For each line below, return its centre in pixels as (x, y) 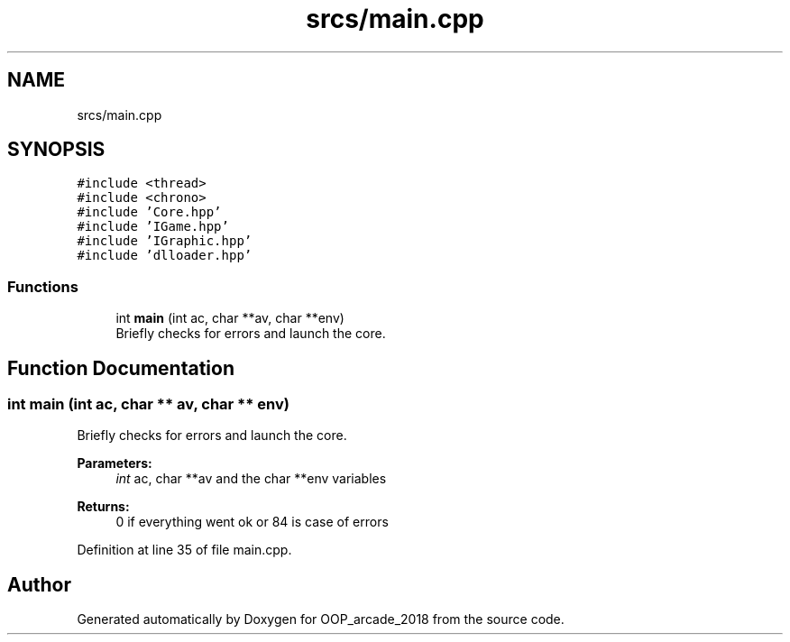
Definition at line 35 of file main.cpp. (184, 550)
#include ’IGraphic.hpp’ (165, 241)
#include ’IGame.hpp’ (153, 227)
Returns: (103, 507)
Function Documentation (121, 368)
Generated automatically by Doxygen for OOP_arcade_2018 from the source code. (321, 619)
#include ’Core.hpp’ (149, 212)
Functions (43, 286)
